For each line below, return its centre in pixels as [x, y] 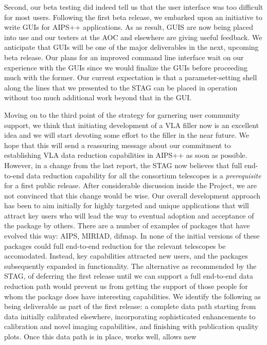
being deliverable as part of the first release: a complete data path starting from [130, 306]
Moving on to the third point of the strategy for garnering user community [122, 114]
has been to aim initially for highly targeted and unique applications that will [127, 205]
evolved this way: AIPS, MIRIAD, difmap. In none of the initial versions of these [132, 236]
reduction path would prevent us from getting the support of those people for [126, 286]
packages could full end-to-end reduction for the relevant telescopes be [115, 246]
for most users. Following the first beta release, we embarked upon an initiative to [133, 17]
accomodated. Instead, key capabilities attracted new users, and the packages [126, 256]
